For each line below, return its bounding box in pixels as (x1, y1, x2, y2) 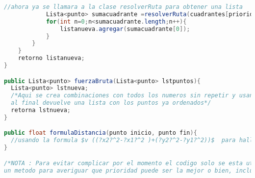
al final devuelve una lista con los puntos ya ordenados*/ (11, 99, 211, 107)
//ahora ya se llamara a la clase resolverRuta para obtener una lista (4, 3, 243, 10)
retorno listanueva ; (18, 55, 85, 62)
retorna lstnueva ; (11, 107, 71, 114)
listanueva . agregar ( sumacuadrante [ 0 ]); (60, 25, 190, 32)
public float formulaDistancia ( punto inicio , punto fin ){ (4, 129, 197, 137)
